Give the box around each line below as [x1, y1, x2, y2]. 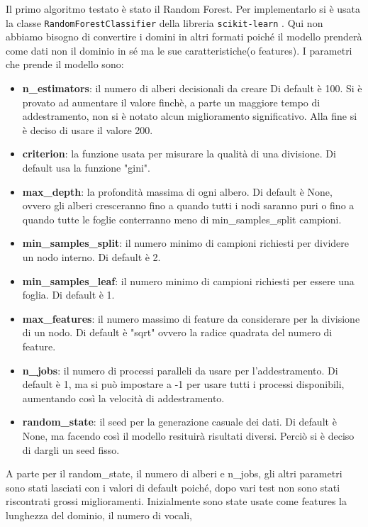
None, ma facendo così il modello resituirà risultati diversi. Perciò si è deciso [22, 428, 355, 443]
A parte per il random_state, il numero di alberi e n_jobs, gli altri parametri [6, 466, 342, 481]
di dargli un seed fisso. [22, 442, 120, 457]
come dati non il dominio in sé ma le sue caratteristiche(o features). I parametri [6, 43, 352, 57]
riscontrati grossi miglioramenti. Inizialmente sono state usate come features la [6, 494, 347, 509]
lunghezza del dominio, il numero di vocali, [6, 507, 192, 522]
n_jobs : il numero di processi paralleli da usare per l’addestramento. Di [22, 362, 338, 377]
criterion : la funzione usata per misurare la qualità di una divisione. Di [22, 146, 336, 161]
